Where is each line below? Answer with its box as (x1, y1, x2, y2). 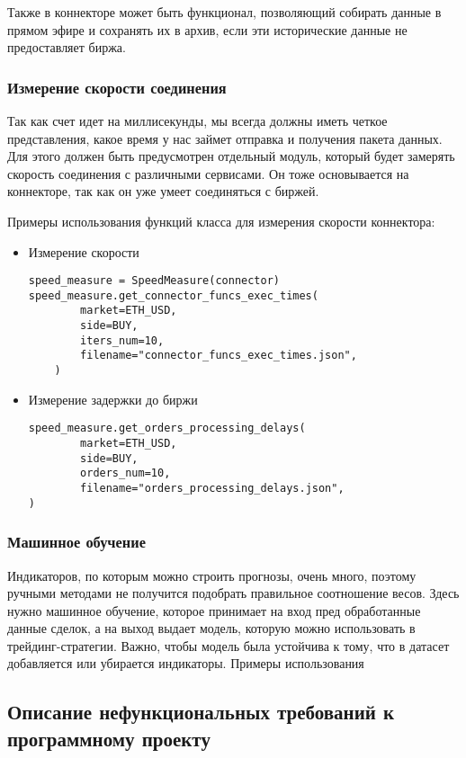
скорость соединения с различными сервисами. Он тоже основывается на (7, 164, 409, 183)
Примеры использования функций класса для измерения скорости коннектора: (7, 211, 435, 230)
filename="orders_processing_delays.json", (80, 481, 345, 495)
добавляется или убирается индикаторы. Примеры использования (7, 654, 364, 673)
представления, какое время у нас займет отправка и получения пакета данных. (7, 129, 443, 147)
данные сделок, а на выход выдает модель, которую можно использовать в (7, 619, 416, 638)
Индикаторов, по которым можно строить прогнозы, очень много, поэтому (7, 566, 417, 584)
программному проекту (7, 724, 211, 752)
